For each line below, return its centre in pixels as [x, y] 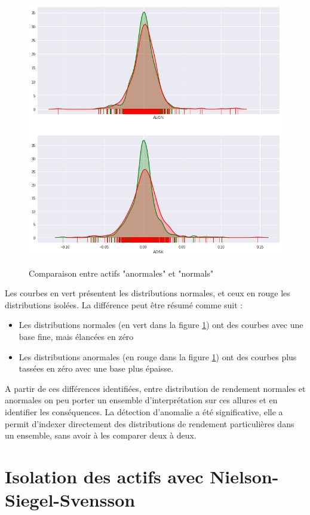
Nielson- [244, 476]
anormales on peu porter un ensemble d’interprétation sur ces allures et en [141, 400]
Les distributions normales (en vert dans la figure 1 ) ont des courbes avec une [161, 325]
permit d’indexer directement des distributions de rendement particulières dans [150, 423]
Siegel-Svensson [70, 500]
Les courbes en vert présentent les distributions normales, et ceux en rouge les [148, 293]
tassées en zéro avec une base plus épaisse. [96, 368]
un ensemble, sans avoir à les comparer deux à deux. [101, 435]
